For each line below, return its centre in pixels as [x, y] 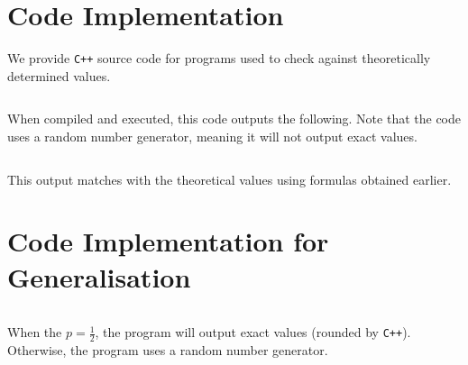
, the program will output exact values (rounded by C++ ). [253, 332]
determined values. [59, 75]
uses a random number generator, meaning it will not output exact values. [212, 136]
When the [35, 332]
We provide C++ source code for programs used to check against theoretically [219, 58]
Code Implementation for [168, 241]
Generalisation [99, 276]
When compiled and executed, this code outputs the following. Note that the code [234, 119]
